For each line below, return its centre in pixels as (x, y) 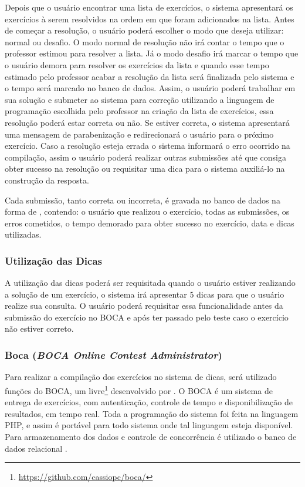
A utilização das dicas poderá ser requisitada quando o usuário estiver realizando (150, 283)
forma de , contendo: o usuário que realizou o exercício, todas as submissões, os (147, 211)
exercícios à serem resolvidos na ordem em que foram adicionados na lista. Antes (150, 19)
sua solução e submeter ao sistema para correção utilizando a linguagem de (140, 99)
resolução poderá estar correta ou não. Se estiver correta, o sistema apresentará (147, 122)
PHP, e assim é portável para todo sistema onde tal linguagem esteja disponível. (149, 425)
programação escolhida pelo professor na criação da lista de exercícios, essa (139, 111)
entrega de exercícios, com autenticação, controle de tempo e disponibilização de (149, 402)
